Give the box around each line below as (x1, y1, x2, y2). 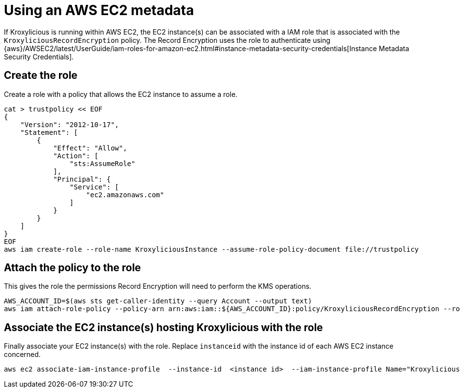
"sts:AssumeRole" (69, 159, 135, 168)
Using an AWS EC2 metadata (4, 2, 194, 19)
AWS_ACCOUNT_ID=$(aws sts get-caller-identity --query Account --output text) (4, 297, 312, 305)
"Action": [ (53, 151, 98, 160)
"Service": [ (69, 183, 119, 191)
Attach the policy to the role (4, 261, 141, 274)
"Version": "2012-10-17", (20, 120, 119, 129)
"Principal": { (53, 175, 111, 183)
